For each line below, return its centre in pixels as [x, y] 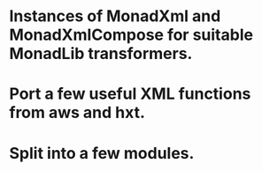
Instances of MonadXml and [115, 16]
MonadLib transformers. [101, 54]
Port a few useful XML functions [130, 94]
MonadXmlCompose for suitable [131, 35]
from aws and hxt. [77, 113]
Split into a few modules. [102, 153]
